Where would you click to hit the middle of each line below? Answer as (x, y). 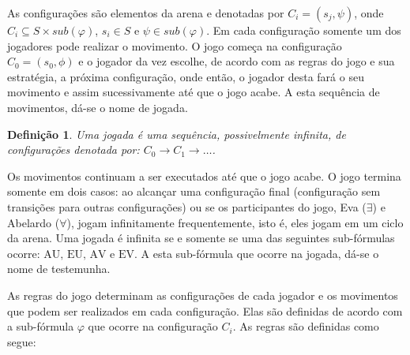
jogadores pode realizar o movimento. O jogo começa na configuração (175, 45)
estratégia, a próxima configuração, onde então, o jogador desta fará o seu (186, 76)
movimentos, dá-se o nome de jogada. (98, 107)
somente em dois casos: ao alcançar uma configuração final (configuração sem (194, 191)
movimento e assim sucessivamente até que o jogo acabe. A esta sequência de (194, 92)
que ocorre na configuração (153, 326)
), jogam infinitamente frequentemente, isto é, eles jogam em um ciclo (235, 222)
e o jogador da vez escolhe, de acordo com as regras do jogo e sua (237, 61)
